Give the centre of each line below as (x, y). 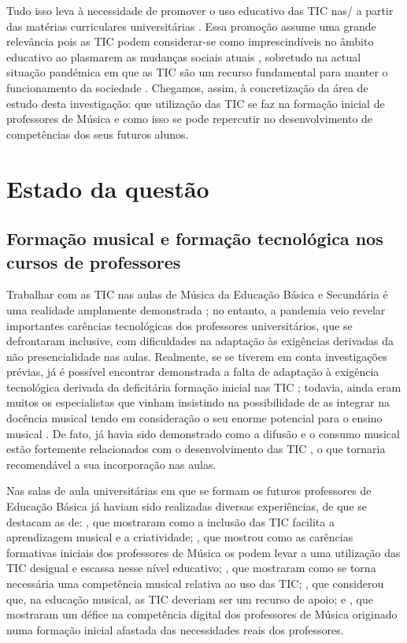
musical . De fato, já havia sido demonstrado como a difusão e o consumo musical (203, 433)
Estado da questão (108, 188)
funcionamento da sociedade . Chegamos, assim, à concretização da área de (187, 87)
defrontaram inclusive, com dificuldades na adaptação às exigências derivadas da (200, 341)
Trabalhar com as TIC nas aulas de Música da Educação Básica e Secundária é (197, 294)
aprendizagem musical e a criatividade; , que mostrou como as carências (180, 537)
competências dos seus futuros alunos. (98, 134)
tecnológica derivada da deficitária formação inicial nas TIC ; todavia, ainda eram (204, 387)
